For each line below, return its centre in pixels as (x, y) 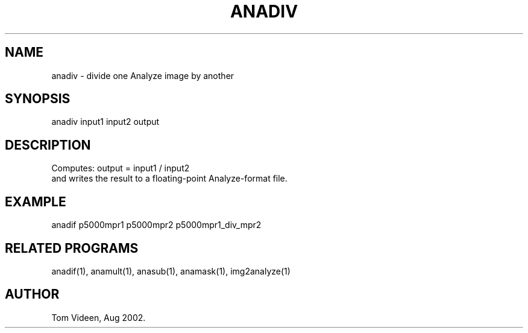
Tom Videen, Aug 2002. (99, 317)
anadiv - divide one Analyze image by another (143, 75)
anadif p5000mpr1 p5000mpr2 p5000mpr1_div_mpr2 (156, 225)
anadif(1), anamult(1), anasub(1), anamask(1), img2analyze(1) (171, 271)
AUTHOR (32, 294)
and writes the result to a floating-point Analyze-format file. (169, 179)
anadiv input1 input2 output (105, 122)
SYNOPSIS (38, 99)
